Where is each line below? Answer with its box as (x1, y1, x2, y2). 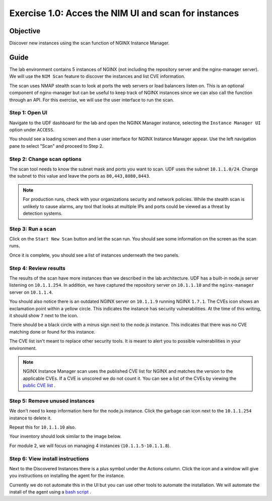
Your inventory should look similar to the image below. (9, 433, 122, 440)
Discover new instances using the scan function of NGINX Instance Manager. (9, 40, 170, 46)
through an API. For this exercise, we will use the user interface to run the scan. (9, 97, 174, 103)
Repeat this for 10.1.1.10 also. (9, 424, 77, 430)
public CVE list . (23, 382, 56, 388)
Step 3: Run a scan (9, 225, 56, 232)
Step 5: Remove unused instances (9, 397, 95, 404)
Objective (9, 27, 41, 35)
